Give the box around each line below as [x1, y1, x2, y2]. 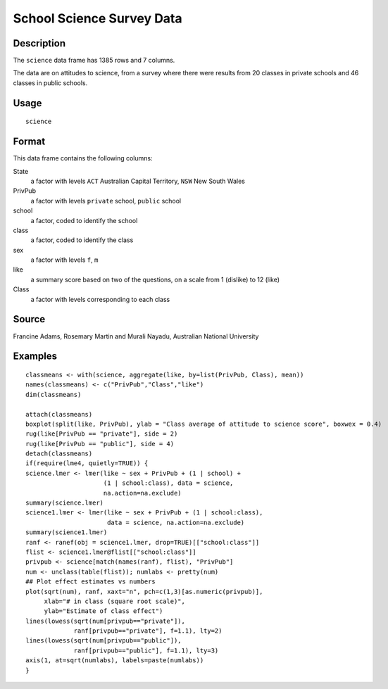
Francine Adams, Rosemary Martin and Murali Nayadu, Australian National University [13, 331, 259, 341]
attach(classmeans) [25, 410, 93, 418]
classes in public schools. [13, 78, 88, 87]
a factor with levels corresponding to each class [30, 295, 170, 303]
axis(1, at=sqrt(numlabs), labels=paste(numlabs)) [25, 657, 204, 664]
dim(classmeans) [25, 391, 82, 398]
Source [13, 313, 46, 325]
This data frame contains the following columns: [13, 154, 153, 163]
